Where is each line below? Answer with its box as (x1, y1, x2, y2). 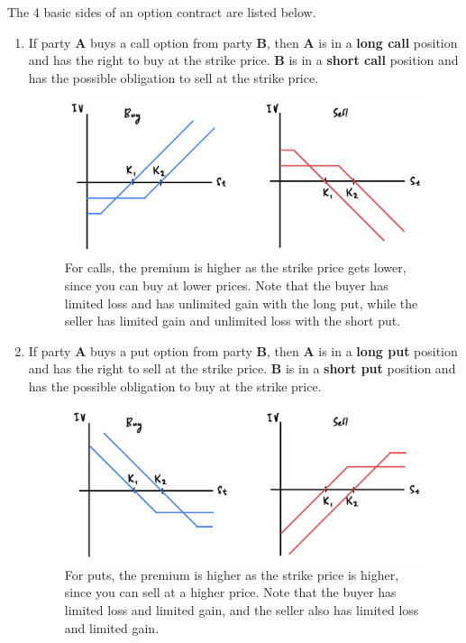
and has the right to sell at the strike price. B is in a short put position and (28, 359, 456, 378)
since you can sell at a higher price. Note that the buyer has (64, 583, 397, 602)
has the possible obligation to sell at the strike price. (28, 68, 319, 87)
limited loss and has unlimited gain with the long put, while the (64, 293, 418, 312)
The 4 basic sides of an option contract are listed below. (7, 3, 316, 21)
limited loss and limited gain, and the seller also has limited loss (64, 601, 419, 620)
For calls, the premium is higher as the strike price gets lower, (64, 258, 407, 277)
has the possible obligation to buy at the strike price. (28, 376, 322, 395)
